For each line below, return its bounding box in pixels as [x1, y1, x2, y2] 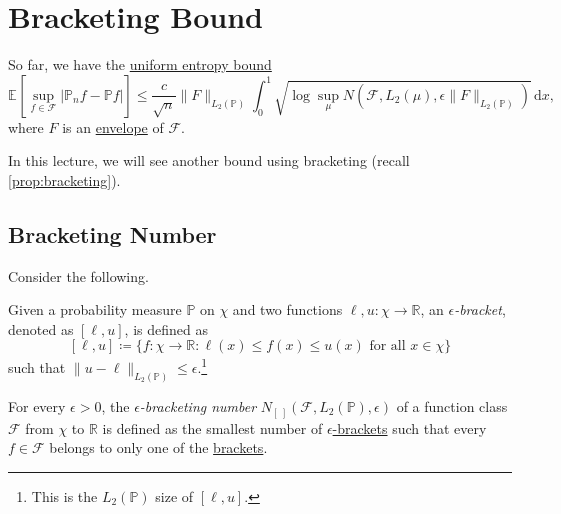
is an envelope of [62, 116, 164, 137]
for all [369, 339, 406, 354]
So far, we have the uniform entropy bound [8, 54, 272, 75]
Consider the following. [8, 265, 149, 286]
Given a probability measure [8, 299, 182, 320]
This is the [31, 485, 98, 506]
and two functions [232, 299, 343, 320]
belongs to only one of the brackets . [49, 437, 268, 458]
